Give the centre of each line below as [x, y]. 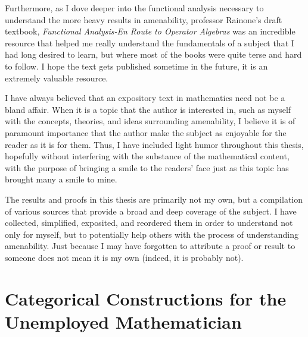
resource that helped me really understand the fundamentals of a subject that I [150, 42]
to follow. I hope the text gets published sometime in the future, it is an [136, 66]
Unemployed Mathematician [123, 321]
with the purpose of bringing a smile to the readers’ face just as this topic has [147, 167]
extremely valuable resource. [57, 78]
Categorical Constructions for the [146, 298]
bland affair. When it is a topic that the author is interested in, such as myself [148, 109]
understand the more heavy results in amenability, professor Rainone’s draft [144, 19]
